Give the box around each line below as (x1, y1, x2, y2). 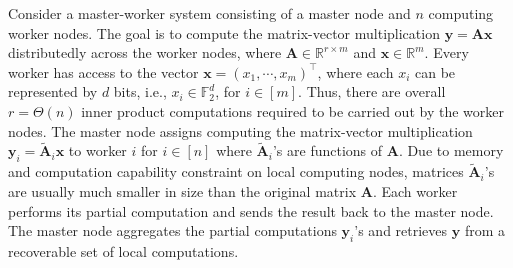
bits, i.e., (113, 81, 167, 102)
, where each (317, 61, 394, 82)
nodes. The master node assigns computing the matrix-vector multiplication (8, 120, 473, 141)
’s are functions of (272, 140, 383, 161)
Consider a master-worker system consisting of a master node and (8, 3, 411, 23)
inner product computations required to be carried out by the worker (81, 100, 504, 121)
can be (414, 61, 456, 82)
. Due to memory (398, 140, 504, 161)
